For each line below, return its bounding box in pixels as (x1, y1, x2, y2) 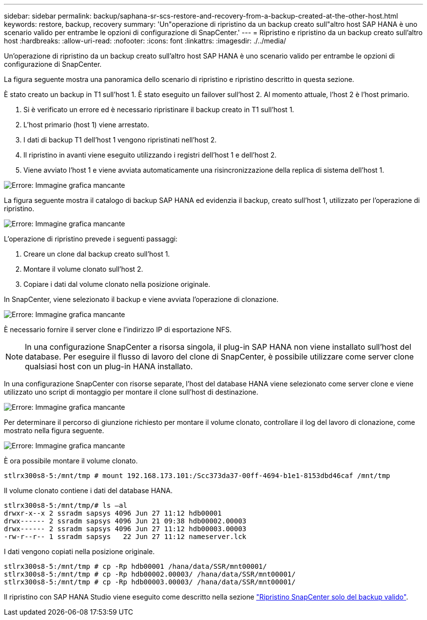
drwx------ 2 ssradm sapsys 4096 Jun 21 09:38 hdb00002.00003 (4, 517, 247, 525)
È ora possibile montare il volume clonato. (4, 457, 138, 465)
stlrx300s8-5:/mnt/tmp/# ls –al (4, 501, 127, 509)
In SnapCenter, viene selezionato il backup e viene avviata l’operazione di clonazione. (4, 295, 279, 303)
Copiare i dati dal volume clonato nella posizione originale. (23, 280, 211, 288)
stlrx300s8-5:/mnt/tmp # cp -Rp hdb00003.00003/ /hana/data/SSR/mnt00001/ (4, 578, 296, 586)
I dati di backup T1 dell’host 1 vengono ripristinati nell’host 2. (23, 136, 217, 144)
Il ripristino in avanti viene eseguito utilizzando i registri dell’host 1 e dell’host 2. (23, 151, 277, 159)
